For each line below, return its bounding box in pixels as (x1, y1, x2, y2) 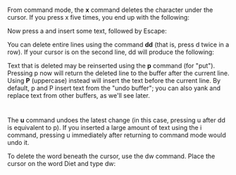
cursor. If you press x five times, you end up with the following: (7, 13, 190, 22)
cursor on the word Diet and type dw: (7, 160, 116, 168)
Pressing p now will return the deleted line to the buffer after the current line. (7, 69, 230, 77)
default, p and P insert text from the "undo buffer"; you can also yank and (7, 84, 221, 93)
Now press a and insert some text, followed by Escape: (7, 27, 167, 35)
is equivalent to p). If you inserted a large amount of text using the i (7, 124, 202, 132)
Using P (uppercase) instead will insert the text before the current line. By (7, 77, 221, 85)
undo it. (7, 138, 30, 147)
